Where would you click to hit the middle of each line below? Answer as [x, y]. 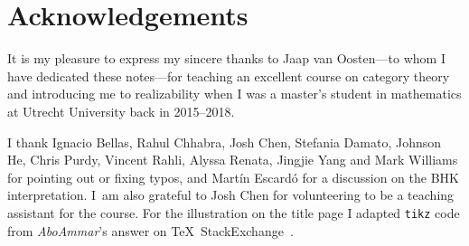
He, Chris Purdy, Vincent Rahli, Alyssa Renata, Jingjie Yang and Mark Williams [233, 160]
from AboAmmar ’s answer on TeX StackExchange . [150, 230]
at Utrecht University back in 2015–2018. [121, 111]
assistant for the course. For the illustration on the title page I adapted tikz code [234, 212]
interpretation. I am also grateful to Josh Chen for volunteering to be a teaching [231, 195]
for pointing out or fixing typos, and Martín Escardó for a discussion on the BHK [233, 177]
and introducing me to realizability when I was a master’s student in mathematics [234, 94]
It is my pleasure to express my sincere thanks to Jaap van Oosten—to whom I [226, 58]
